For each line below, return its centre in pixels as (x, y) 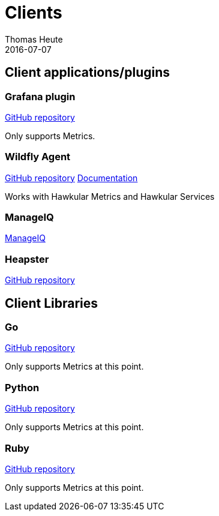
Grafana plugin (40, 96)
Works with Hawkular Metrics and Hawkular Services (110, 196)
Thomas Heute (34, 39)
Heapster (27, 259)
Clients (34, 13)
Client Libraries (52, 303)
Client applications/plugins (88, 73)
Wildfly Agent (38, 157)
